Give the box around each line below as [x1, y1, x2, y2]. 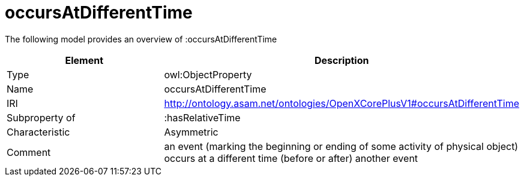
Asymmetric [164, 125, 218, 138]
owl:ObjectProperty [164, 68, 252, 81]
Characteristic [7, 125, 70, 138]
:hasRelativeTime [164, 111, 241, 124]
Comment [7, 146, 51, 158]
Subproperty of [7, 111, 76, 124]
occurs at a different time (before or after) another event [164, 152, 418, 164]
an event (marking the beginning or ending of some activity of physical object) [164, 140, 519, 152]
